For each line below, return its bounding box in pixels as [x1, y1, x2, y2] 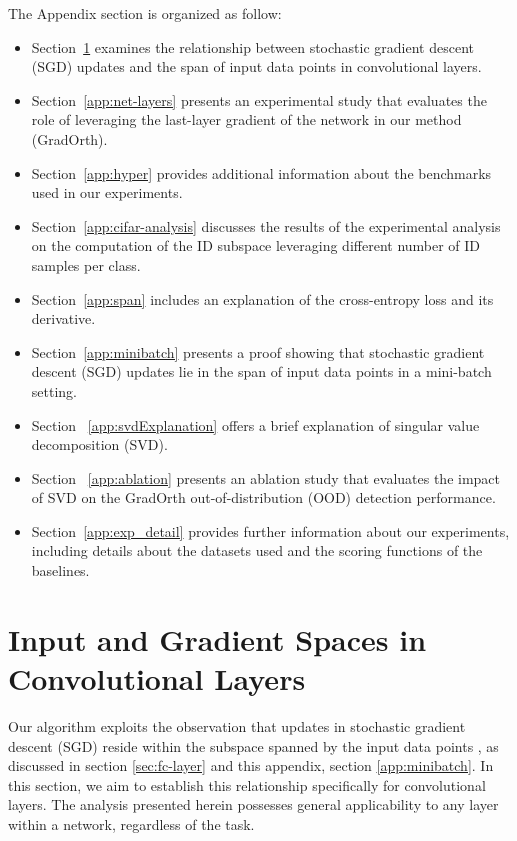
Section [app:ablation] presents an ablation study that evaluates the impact [31, 467, 501, 488]
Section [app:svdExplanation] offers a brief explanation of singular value [31, 414, 480, 435]
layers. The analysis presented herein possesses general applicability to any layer [8, 794, 499, 815]
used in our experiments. [31, 182, 183, 203]
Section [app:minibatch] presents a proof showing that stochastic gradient [31, 341, 485, 362]
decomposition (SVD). [31, 434, 168, 455]
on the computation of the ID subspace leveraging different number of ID [31, 235, 481, 256]
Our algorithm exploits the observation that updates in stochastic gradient [8, 715, 466, 736]
